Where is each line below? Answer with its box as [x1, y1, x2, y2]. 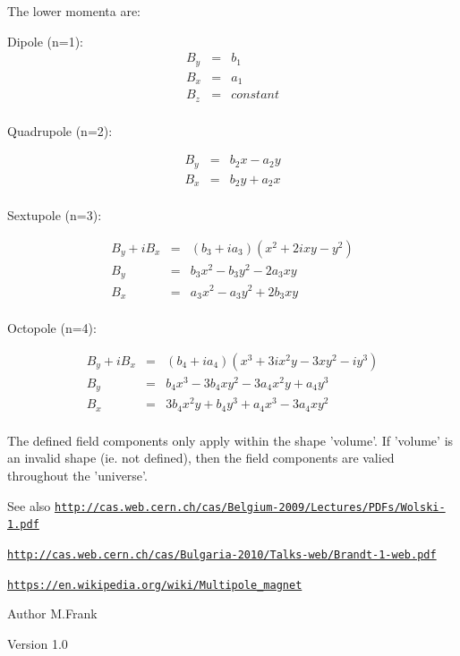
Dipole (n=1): [7, 31, 83, 50]
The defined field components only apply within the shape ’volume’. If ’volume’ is [7, 430, 454, 449]
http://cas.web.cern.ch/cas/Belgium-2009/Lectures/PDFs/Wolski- [54, 500, 446, 514]
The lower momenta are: [7, 2, 141, 20]
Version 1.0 [7, 634, 68, 652]
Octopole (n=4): [7, 319, 97, 337]
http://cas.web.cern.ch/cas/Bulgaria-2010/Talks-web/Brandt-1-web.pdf [7, 548, 437, 561]
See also [7, 496, 51, 515]
